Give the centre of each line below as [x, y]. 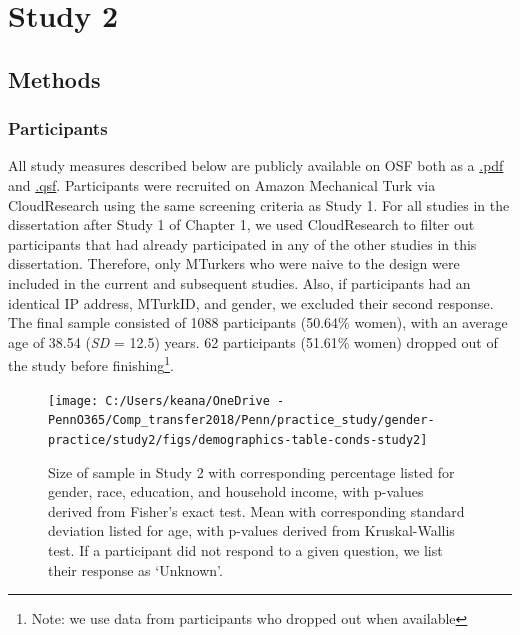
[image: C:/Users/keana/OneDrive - [166, 400]
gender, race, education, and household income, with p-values [236, 491]
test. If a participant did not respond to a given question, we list [245, 549]
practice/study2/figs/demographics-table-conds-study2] [238, 439]
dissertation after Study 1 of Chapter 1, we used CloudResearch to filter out [241, 224]
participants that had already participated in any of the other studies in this [242, 243]
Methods [54, 78]
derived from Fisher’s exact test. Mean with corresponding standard [256, 510]
